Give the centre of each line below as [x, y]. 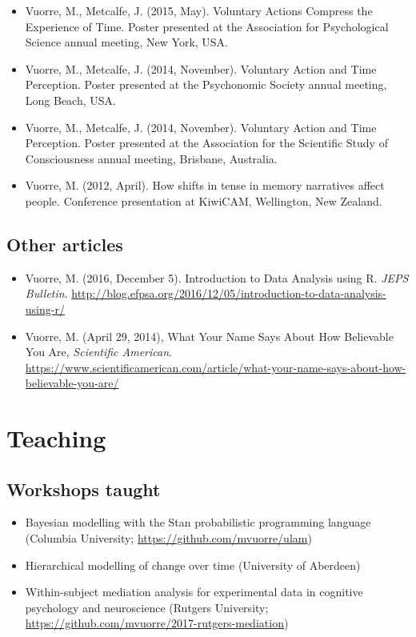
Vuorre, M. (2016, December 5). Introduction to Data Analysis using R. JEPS [217, 277]
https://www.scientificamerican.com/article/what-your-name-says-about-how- [216, 367]
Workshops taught [84, 489]
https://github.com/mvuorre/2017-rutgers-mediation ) [157, 623]
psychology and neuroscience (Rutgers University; [147, 607]
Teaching [56, 438]
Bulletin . [46, 293]
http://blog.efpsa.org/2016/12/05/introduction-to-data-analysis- [229, 293]
